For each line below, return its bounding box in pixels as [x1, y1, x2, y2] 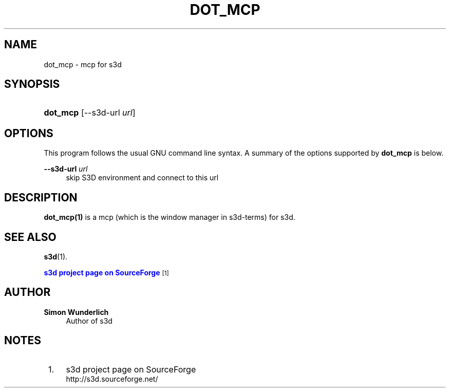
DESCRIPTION [4, 191, 78, 204]
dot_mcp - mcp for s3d [44, 60, 122, 69]
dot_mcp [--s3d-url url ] [44, 107, 136, 118]
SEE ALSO [4, 230, 57, 244]
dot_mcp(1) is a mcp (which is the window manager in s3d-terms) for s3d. [44, 213, 295, 222]
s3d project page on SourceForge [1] [44, 268, 169, 277]
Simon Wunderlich [44, 307, 109, 316]
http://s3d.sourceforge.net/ [66, 374, 158, 383]
